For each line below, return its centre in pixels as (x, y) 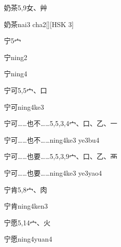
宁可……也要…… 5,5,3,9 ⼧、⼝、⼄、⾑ (61, 156)
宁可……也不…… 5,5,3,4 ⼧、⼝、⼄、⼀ (61, 123)
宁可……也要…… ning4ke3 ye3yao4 (53, 172)
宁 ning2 (16, 57)
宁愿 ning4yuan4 (28, 239)
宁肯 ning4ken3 (26, 206)
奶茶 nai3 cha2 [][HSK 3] (39, 24)
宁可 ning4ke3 (24, 107)
